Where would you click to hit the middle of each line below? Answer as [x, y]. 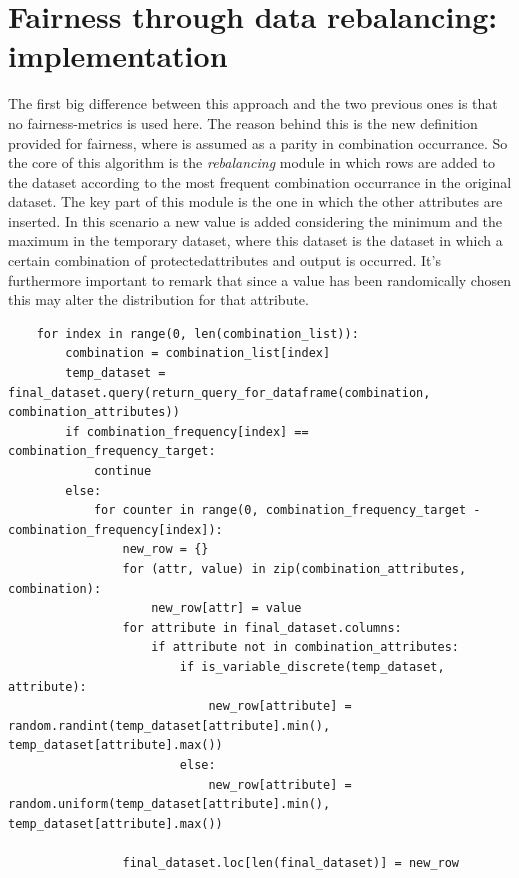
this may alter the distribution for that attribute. [158, 299]
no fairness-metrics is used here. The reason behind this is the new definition [243, 122]
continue [122, 471]
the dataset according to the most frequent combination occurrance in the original [260, 181]
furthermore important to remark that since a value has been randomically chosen [259, 279]
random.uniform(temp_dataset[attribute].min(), [169, 804]
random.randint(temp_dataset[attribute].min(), [169, 725]
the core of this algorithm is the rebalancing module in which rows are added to [251, 162]
